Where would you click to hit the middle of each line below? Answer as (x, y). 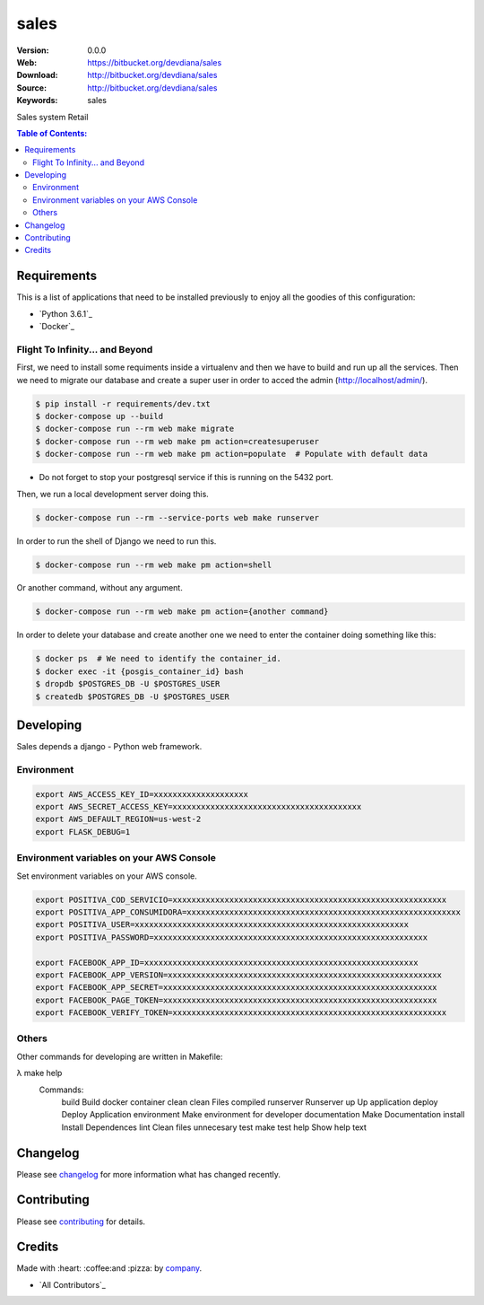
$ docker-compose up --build (99, 416)
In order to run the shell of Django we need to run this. (117, 541)
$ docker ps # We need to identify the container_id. (158, 659)
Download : (37, 75)
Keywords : (37, 101)
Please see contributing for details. (81, 1222)
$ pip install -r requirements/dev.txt (123, 403)
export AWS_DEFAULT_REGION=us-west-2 (118, 819)
